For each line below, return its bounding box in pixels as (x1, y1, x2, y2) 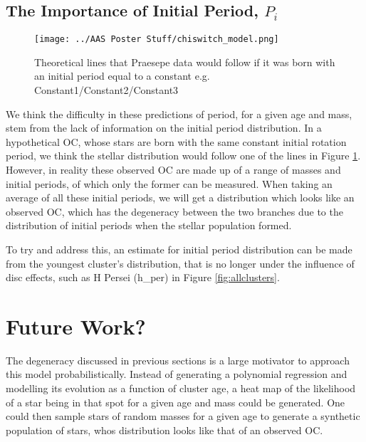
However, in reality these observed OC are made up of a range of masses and (6, 162, 341, 177)
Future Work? (6, 311, 146, 340)
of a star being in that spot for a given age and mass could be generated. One (6, 394, 345, 409)
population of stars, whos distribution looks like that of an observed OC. (6, 422, 323, 437)
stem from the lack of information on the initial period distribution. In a (6, 120, 322, 135)
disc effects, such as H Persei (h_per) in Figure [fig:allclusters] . (6, 270, 280, 285)
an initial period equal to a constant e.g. (34, 68, 210, 83)
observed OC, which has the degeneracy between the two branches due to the (6, 204, 343, 219)
